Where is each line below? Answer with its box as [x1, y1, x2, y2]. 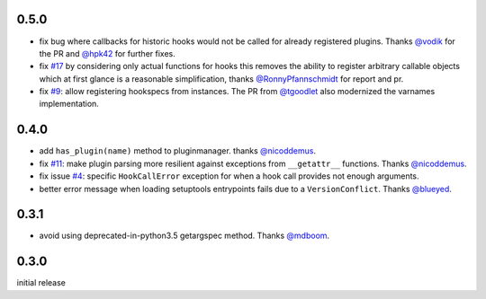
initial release [16, 277, 67, 288]
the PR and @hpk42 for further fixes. [39, 48, 175, 58]
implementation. [39, 99, 99, 110]
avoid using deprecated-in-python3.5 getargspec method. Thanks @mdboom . [39, 230, 330, 242]
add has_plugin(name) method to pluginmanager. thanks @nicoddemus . [39, 145, 317, 156]
